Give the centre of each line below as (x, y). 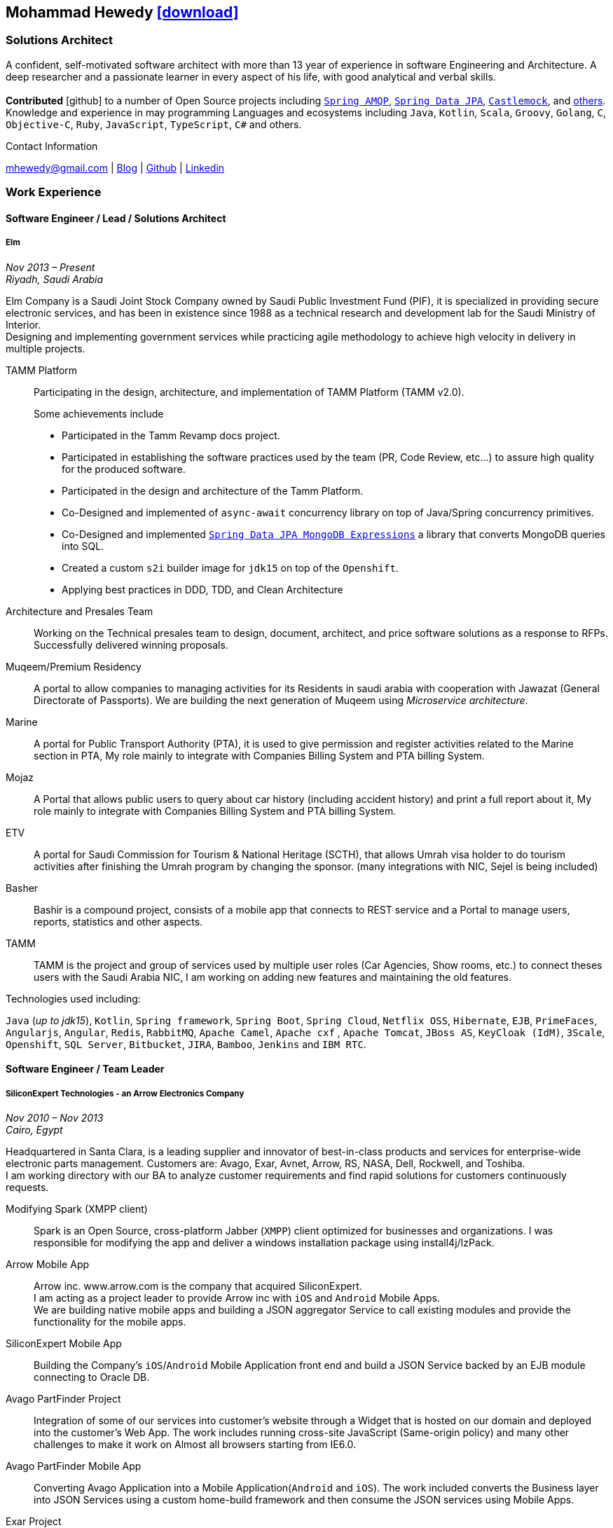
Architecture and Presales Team (80, 611)
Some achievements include (99, 413)
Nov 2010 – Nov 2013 (55, 1117)
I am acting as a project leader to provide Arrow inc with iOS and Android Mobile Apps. (237, 1298)
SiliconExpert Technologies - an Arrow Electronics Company (125, 1093)
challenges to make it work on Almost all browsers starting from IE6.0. (195, 1444)
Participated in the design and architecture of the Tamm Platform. (213, 490)
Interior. (23, 324)
